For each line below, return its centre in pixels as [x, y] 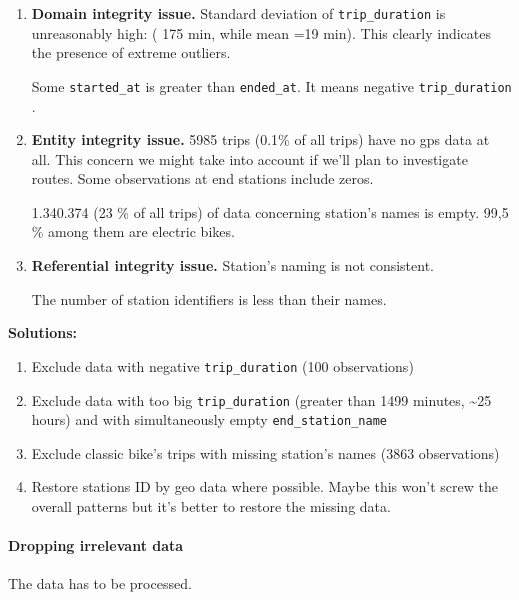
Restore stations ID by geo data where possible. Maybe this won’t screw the [264, 486]
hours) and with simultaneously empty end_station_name [209, 419]
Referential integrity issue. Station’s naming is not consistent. [232, 265]
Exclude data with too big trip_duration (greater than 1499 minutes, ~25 [261, 399]
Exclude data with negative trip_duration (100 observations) [222, 365]
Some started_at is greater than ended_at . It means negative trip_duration [271, 85]
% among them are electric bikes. [133, 231]
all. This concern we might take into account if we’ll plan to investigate [249, 158]
